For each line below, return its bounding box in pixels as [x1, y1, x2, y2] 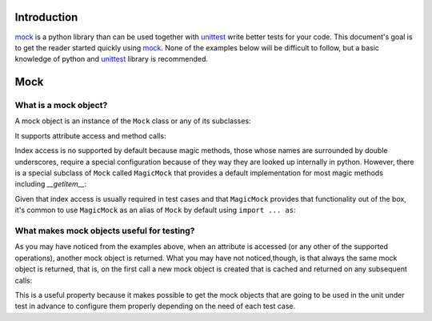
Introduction [14, 10, 78, 24]
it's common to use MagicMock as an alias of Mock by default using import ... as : [14, 205, 296, 215]
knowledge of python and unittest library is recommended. [14, 54, 208, 64]
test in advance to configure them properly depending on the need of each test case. [14, 301, 296, 311]
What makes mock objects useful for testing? [14, 225, 195, 236]
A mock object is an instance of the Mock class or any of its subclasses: [14, 116, 251, 126]
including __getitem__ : [14, 179, 87, 189]
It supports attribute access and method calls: [14, 130, 166, 140]
